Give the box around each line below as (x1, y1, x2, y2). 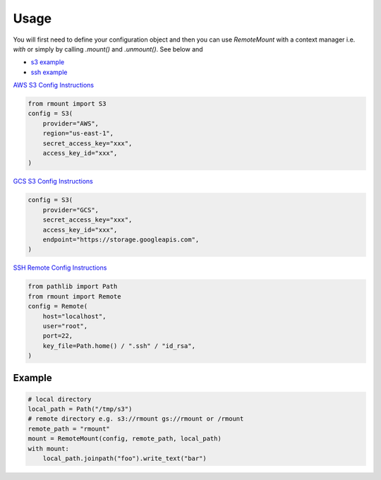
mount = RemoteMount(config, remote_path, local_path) (28, 435, 222, 443)
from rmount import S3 (28, 100, 107, 108)
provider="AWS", (42, 119, 99, 127)
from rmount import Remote (28, 292, 121, 300)
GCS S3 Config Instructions (13, 177, 93, 186)
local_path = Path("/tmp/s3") (28, 405, 133, 413)
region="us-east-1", (42, 129, 114, 138)
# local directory (28, 395, 92, 403)
